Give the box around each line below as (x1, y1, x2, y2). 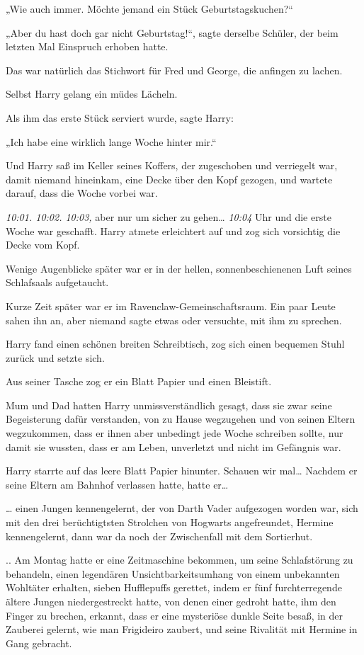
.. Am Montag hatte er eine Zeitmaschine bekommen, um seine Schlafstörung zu (6, 552, 353, 567)
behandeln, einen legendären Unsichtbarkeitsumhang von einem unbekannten (6, 566, 340, 581)
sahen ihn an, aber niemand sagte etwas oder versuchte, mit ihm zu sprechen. (6, 312, 342, 327)
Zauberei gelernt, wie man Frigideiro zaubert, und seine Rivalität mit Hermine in (6, 622, 358, 637)
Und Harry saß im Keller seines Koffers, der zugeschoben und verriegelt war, (6, 158, 338, 173)
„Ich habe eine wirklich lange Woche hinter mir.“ (6, 134, 217, 149)
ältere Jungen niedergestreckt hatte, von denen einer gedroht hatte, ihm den (6, 594, 336, 608)
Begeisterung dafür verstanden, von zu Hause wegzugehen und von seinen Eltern (6, 411, 356, 426)
